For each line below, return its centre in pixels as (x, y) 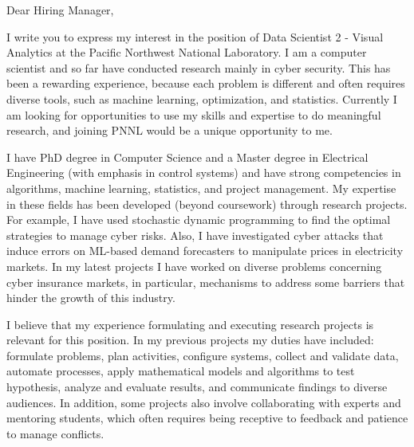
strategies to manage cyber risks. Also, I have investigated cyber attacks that (195, 235)
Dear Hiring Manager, (60, 10)
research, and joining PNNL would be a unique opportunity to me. (170, 130)
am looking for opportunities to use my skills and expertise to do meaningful (194, 114)
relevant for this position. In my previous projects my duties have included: (190, 340)
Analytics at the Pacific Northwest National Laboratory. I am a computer (187, 52)
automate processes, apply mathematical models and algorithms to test (181, 371)
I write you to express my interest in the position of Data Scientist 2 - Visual (195, 36)
